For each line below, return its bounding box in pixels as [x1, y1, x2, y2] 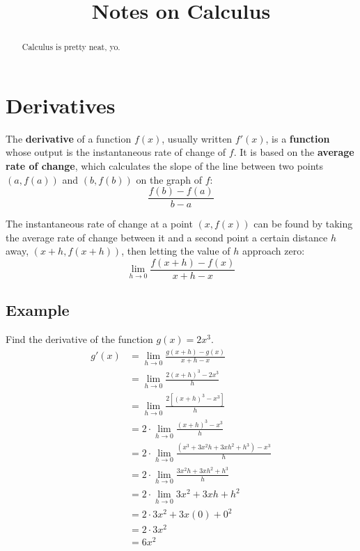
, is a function [265, 131, 330, 145]
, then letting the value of [121, 243, 230, 258]
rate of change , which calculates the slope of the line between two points [6, 158, 324, 173]
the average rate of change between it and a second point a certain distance [6, 230, 328, 244]
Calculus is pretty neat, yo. [22, 41, 120, 53]
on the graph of [136, 172, 203, 186]
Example [6, 299, 70, 321]
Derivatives [6, 90, 116, 119]
